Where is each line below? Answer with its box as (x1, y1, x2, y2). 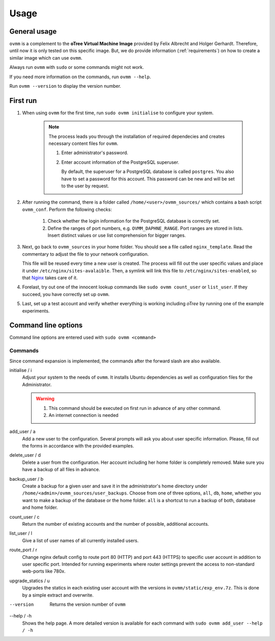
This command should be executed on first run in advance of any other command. (48, 405, 222, 411)
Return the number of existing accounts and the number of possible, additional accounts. (22, 521, 209, 527)
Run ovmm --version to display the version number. (9, 83, 122, 89)
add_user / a (9, 429, 36, 435)
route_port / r (9, 547, 38, 553)
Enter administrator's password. (61, 150, 128, 156)
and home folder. (22, 504, 58, 510)
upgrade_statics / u (9, 577, 50, 584)
